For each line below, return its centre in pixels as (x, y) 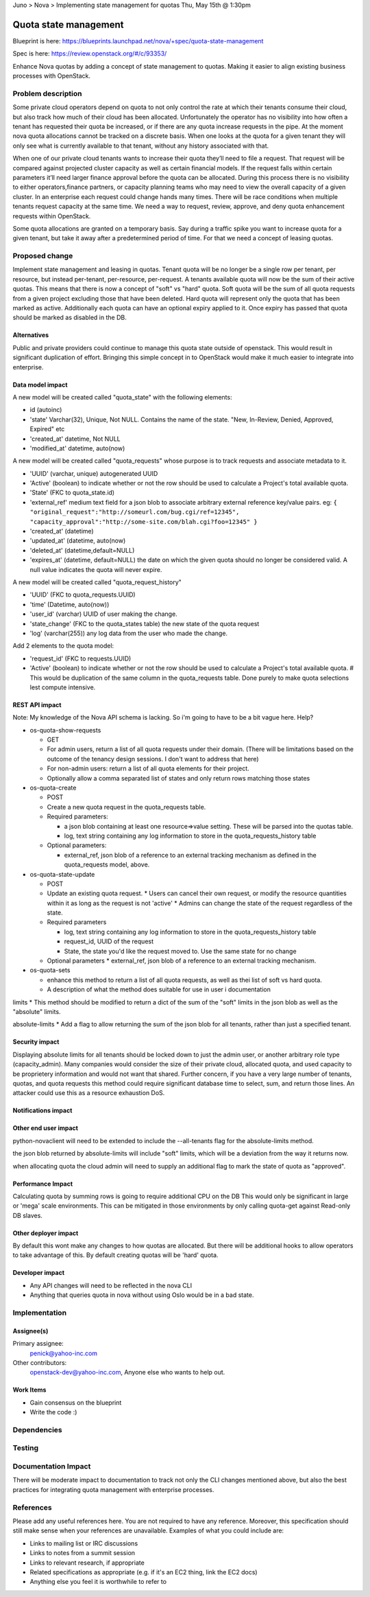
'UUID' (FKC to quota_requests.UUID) (83, 595)
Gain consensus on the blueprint (76, 1402)
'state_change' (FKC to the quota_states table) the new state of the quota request (145, 623)
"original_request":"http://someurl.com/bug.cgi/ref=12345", (135, 512)
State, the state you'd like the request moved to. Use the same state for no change (181, 951)
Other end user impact (46, 1128)
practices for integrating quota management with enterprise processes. (113, 1489)
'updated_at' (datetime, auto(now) (78, 541)
